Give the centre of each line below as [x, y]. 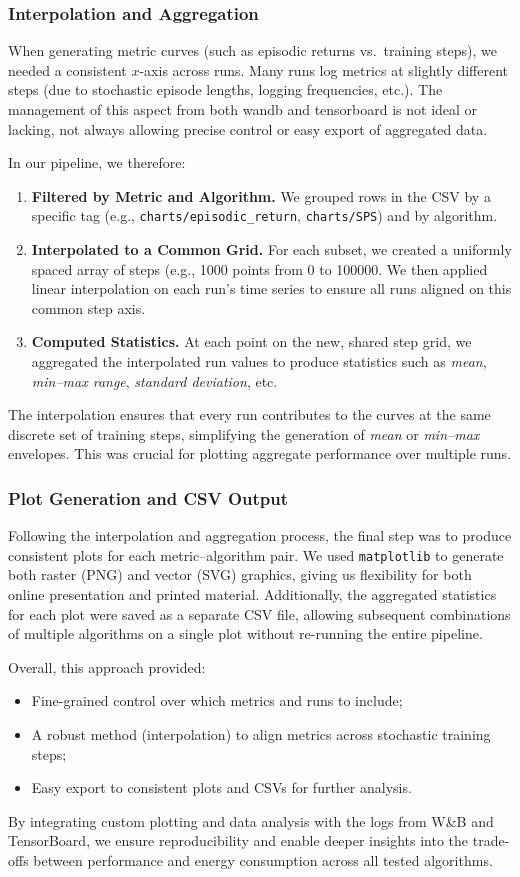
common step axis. [88, 307]
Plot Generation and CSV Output [148, 497]
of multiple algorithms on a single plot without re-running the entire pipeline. [245, 633]
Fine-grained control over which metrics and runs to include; [217, 700]
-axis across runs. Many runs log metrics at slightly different [324, 69]
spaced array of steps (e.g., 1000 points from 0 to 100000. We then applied [259, 268]
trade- [491, 840]
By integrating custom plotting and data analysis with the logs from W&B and [251, 820]
